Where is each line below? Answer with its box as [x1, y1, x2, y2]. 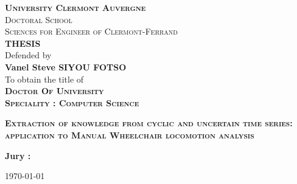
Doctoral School [5, 13, 72, 26]
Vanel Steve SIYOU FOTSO [5, 60, 127, 73]
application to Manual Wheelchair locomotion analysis [5, 128, 254, 141]
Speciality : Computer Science [5, 96, 139, 109]
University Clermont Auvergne [5, 1, 146, 13]
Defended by [5, 49, 52, 61]
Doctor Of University [5, 84, 104, 97]
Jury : [5, 149, 31, 162]
